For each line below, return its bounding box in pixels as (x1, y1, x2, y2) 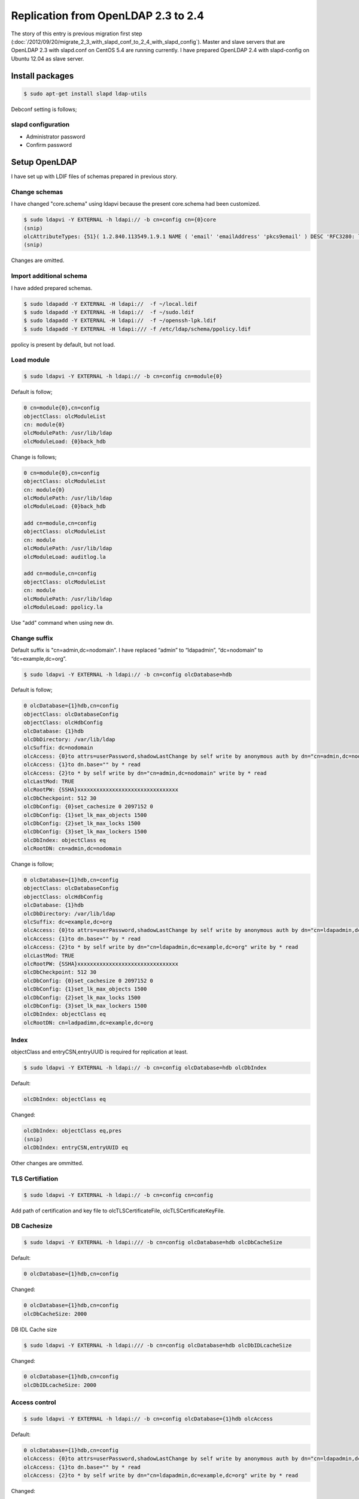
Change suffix (11, 634, 53, 642)
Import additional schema (11, 272, 87, 280)
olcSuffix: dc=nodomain (23, 744, 94, 751)
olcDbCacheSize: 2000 (23, 1310, 87, 1317)
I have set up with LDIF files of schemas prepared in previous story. (11, 173, 178, 180)
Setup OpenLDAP (11, 157, 77, 167)
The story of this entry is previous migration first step (11, 30, 143, 37)
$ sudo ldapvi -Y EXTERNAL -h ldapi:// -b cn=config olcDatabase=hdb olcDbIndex (23, 1064, 267, 1071)
